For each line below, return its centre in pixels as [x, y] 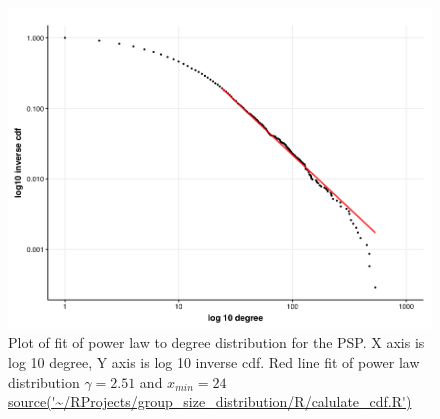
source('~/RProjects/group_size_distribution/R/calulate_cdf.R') [210, 401]
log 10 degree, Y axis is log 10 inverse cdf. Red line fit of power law [214, 362]
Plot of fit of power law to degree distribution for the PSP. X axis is [216, 342]
